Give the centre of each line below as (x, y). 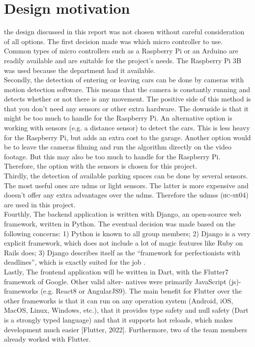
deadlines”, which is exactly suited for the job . (75, 262)
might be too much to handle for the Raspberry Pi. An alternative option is (118, 118)
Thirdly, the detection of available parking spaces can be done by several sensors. (126, 176)
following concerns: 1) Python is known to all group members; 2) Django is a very (127, 233)
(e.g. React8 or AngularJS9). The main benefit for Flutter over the (141, 291)
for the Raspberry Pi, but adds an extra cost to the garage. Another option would (127, 137)
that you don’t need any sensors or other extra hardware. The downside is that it (127, 108)
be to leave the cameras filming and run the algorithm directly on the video (118, 147)
